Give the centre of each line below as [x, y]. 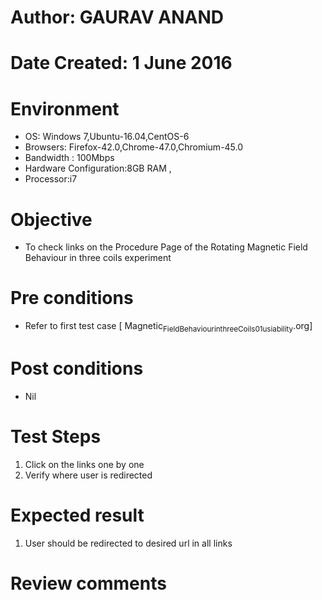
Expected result [77, 515]
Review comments [88, 583]
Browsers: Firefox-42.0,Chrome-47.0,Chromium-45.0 [134, 147]
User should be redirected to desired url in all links [128, 543]
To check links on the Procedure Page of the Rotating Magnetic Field [166, 247]
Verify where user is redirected [88, 475]
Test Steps [56, 437]
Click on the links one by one [84, 464]
